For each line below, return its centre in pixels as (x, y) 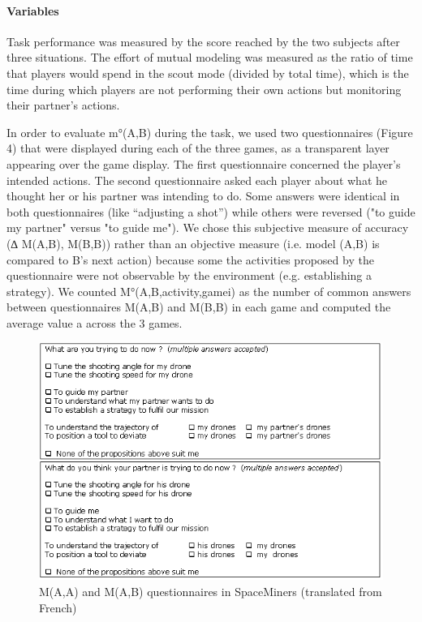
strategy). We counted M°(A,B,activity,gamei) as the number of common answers (209, 291)
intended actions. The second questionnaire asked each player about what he (197, 180)
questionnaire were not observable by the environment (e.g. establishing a (189, 275)
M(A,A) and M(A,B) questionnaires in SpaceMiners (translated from (211, 592)
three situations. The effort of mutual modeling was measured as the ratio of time (210, 57)
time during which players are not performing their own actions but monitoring (204, 89)
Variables (33, 10)
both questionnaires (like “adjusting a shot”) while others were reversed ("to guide (211, 211)
